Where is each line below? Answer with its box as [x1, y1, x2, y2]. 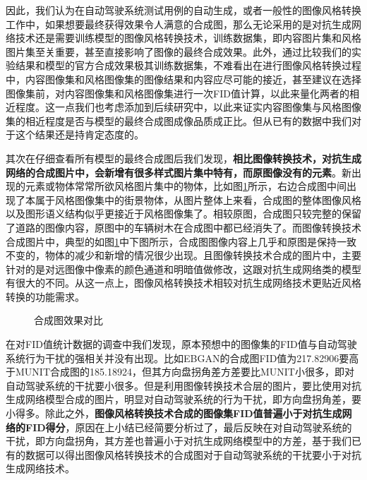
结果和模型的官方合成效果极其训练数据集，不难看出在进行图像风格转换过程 [15, 58, 361, 73]
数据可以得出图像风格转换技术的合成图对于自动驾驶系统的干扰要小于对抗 [25, 447, 361, 462]
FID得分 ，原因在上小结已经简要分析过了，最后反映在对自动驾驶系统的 [25, 419, 352, 434]
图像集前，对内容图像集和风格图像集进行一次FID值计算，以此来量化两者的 [6, 85, 349, 100]
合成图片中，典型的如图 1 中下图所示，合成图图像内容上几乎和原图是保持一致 [6, 234, 356, 248]
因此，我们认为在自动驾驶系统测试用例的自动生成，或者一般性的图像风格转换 [6, 3, 361, 17]
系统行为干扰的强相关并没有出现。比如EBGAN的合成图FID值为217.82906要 [6, 350, 349, 365]
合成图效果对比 [34, 313, 103, 328]
